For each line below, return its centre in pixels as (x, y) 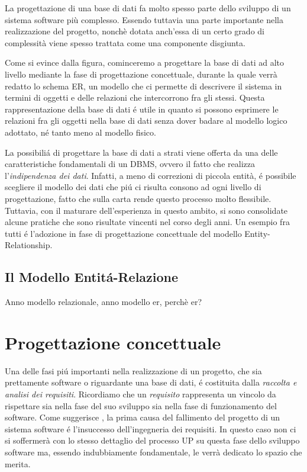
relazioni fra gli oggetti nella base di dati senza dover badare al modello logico (146, 121)
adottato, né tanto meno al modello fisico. (80, 132)
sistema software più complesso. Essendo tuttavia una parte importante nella (144, 19)
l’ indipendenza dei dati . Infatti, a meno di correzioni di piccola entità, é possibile (151, 175)
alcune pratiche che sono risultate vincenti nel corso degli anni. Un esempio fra (147, 222)
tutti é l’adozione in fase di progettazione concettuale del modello (123, 233)
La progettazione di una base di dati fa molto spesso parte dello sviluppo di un (148, 8)
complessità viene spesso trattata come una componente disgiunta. (125, 42)
